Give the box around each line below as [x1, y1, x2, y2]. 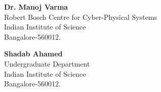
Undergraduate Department [4, 58, 90, 69]
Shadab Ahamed [4, 48, 63, 59]
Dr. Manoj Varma [4, 2, 68, 12]
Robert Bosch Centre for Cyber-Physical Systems [4, 11, 157, 22]
